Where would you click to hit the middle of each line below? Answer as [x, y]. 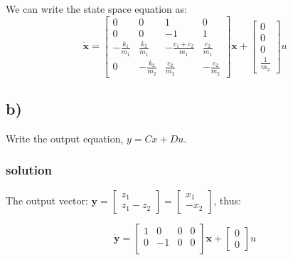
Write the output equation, [65, 138]
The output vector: [47, 200]
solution [29, 170]
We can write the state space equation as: [96, 9]
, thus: [227, 200]
